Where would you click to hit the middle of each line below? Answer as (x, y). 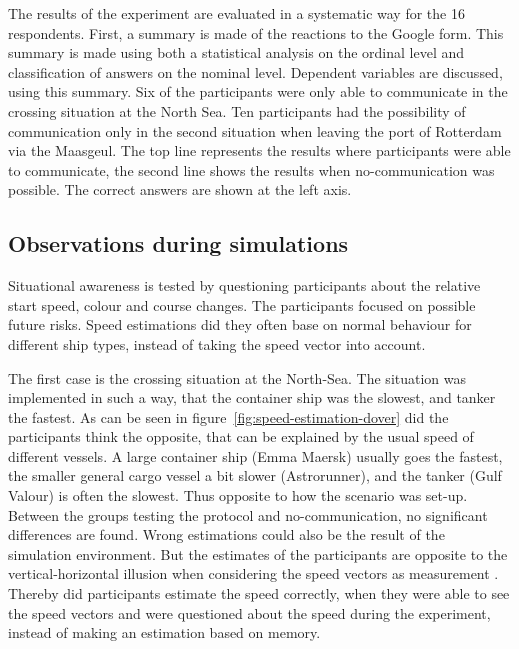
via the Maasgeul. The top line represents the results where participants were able (259, 150)
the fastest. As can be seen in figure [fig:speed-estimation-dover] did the (228, 416)
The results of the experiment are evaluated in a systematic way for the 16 (236, 13)
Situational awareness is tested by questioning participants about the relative (244, 285)
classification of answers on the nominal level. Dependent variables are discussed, (255, 71)
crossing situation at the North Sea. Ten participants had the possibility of (237, 110)
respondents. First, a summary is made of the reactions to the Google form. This (256, 32)
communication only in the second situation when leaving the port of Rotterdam (255, 130)
